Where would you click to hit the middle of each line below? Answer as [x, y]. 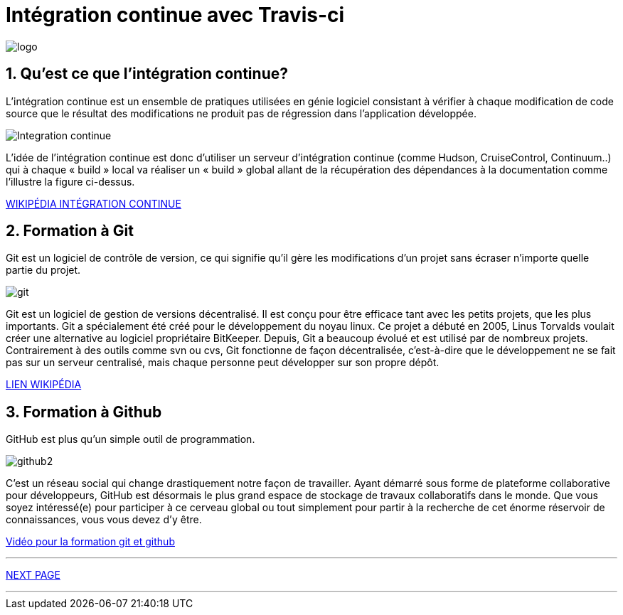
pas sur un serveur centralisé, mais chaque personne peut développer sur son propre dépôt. [223, 363]
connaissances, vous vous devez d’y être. [104, 520]
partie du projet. [43, 270]
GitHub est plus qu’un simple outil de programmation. [131, 439]
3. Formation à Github [84, 412]
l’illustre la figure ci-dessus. [70, 181]
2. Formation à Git [70, 231]
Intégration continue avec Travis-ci [175, 15]
